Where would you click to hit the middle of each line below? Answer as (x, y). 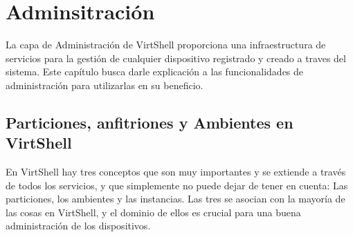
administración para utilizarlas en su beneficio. (105, 85)
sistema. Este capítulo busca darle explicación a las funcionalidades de (155, 72)
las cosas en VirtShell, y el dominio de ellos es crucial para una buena (153, 212)
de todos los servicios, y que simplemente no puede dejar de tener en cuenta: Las (177, 185)
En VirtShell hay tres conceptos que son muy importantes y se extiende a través (176, 172)
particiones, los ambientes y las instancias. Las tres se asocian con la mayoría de (175, 199)
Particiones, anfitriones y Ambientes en (150, 122)
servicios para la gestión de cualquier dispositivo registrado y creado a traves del (176, 58)
